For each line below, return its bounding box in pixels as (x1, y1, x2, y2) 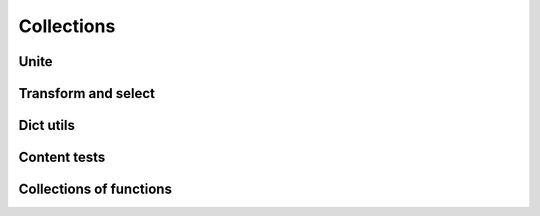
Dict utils (18, 117, 75, 134)
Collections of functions (18, 181, 172, 198)
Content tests (18, 149, 106, 166)
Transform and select (18, 85, 155, 102)
